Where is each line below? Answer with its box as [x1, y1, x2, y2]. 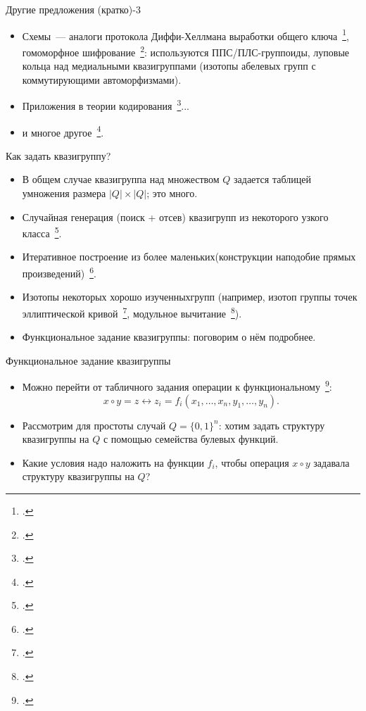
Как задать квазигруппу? [6, 148, 111, 163]
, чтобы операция [215, 455, 289, 470]
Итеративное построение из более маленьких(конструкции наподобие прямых [22, 249, 356, 264]
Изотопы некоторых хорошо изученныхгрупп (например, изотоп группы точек [22, 289, 358, 304]
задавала [313, 455, 350, 470]
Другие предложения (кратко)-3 [6, 2, 141, 16]
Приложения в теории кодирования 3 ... [22, 96, 189, 113]
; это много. [146, 185, 198, 200]
